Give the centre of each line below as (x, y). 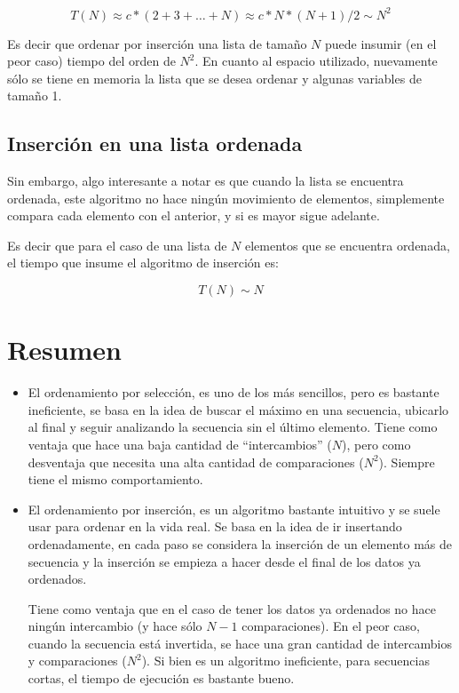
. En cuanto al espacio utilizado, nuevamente (316, 61)
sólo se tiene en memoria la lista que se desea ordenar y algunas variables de (214, 78)
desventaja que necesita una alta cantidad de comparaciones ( (196, 462)
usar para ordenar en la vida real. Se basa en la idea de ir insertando (215, 526)
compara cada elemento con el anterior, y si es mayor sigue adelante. (194, 215)
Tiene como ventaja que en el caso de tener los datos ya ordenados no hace (232, 608)
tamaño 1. (35, 96)
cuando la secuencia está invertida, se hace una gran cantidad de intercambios (240, 643)
